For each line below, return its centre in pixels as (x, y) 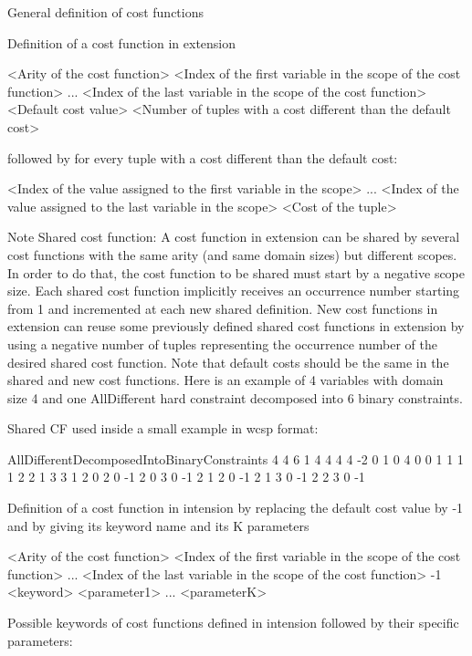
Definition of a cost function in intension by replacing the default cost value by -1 (236, 508)
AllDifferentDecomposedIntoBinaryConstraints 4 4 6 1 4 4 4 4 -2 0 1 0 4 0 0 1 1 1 (236, 458)
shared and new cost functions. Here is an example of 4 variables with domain (226, 380)
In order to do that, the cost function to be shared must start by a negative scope (236, 272)
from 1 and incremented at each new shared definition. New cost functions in (223, 308)
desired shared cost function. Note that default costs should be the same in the (228, 362)
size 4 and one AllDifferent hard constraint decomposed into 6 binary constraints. (235, 397)
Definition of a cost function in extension (122, 42)
